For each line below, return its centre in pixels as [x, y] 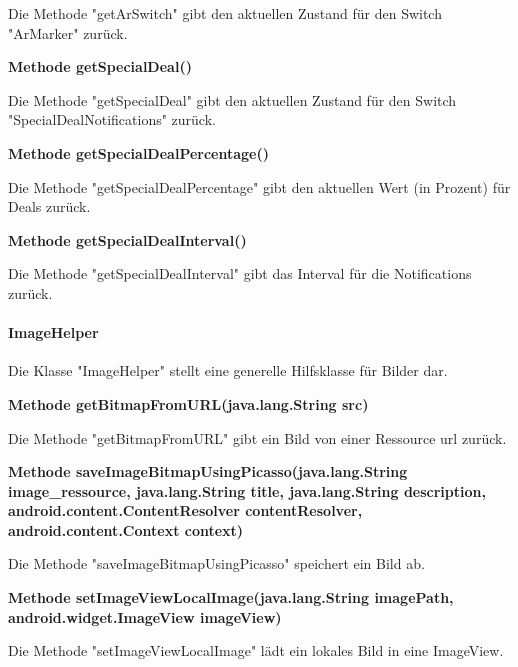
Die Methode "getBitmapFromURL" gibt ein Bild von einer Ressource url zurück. [257, 437]
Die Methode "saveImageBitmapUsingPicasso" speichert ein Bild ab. [216, 563]
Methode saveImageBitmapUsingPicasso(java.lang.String [208, 471]
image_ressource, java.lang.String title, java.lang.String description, [247, 490]
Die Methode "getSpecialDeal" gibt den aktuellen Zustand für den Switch [232, 99]
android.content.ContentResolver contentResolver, [185, 510]
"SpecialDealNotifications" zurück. [112, 119]
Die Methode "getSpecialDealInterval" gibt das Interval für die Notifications [240, 273]
